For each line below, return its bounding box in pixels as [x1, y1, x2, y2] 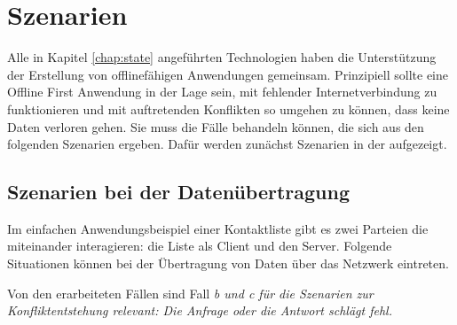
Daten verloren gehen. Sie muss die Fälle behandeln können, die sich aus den [7, 117, 424, 135]
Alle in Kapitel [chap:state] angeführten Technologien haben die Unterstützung [7, 48, 437, 66]
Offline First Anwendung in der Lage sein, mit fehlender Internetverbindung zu [7, 82, 437, 101]
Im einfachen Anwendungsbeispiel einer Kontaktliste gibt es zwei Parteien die [7, 219, 429, 237]
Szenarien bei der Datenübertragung [7, 178, 350, 205]
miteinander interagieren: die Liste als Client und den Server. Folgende [7, 236, 392, 255]
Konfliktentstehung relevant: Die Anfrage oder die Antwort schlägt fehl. [7, 301, 392, 320]
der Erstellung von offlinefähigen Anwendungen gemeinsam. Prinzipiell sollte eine [7, 65, 448, 83]
